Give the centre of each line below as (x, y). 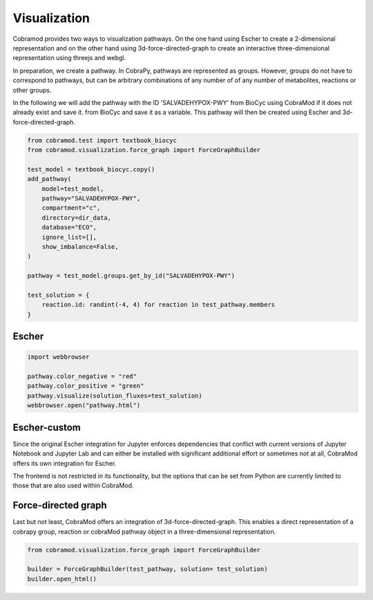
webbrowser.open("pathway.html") (84, 405)
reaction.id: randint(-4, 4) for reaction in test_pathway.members (159, 305)
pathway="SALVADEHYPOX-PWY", (91, 198)
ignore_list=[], (69, 237)
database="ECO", (69, 227)
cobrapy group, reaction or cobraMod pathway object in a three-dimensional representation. (144, 532)
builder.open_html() (62, 579)
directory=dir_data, (77, 217)
